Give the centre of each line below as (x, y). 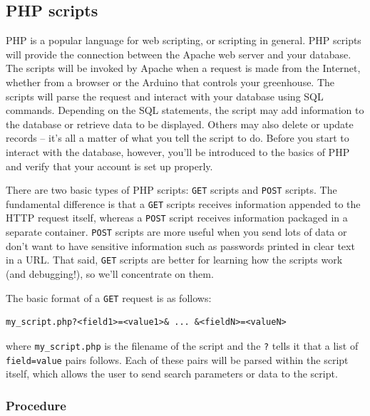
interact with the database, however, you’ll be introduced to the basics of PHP (178, 151)
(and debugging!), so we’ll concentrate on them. (110, 274)
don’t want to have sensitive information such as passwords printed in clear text (180, 245)
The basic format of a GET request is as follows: (109, 297)
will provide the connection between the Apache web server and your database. (179, 54)
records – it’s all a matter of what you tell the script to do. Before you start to (178, 138)
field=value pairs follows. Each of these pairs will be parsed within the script (177, 359)
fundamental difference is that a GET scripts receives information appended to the (183, 203)
